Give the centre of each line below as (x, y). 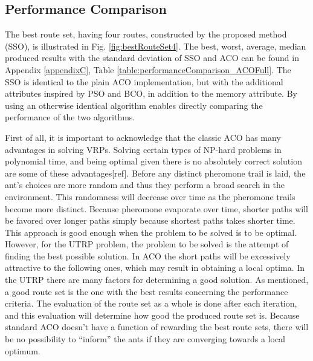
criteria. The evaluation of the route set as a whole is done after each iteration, (151, 303)
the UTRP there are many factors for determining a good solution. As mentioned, (157, 280)
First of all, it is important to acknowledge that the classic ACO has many (143, 137)
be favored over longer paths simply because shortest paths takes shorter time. (150, 220)
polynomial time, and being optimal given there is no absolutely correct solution (153, 161)
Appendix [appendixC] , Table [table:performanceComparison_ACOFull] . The (148, 69)
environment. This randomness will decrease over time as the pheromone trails (150, 196)
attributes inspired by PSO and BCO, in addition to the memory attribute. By (151, 93)
